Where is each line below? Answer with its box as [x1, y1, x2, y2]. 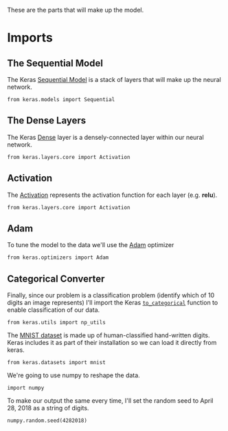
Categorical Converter [7, 273, 105, 284]
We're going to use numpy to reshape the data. [7, 371, 141, 379]
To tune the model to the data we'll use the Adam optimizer [7, 241, 174, 249]
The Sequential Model [7, 57, 103, 69]
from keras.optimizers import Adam [7, 254, 109, 261]
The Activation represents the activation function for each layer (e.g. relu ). [7, 191, 218, 199]
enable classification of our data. [7, 306, 100, 314]
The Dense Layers [7, 115, 87, 127]
